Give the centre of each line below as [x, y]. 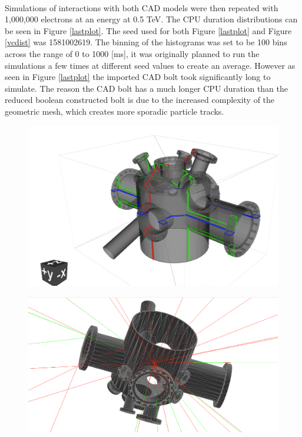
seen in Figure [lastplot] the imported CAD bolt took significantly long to [138, 77]
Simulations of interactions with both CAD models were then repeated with [142, 7]
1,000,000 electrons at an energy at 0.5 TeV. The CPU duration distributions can [151, 19]
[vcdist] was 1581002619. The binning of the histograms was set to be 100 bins [146, 42]
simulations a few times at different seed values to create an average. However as [150, 65]
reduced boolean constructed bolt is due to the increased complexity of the [140, 100]
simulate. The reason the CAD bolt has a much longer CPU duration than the [147, 88]
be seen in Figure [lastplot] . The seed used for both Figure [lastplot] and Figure [148, 30]
